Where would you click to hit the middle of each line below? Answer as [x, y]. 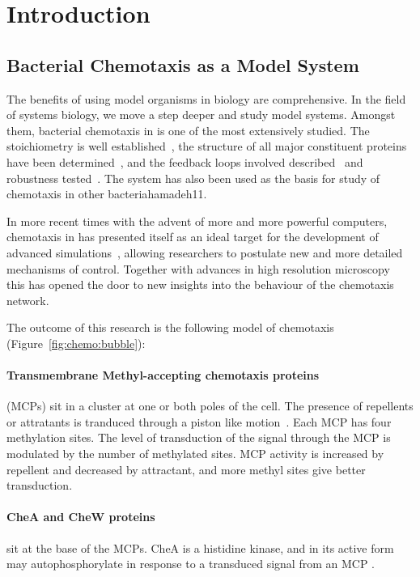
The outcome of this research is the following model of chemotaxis [170, 327]
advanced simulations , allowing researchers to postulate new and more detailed [205, 252]
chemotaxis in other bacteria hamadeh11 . [107, 194]
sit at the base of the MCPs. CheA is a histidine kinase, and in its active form [200, 547]
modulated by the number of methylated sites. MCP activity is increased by [195, 454]
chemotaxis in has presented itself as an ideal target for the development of [193, 237]
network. [28, 300]
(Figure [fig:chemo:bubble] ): [76, 343]
